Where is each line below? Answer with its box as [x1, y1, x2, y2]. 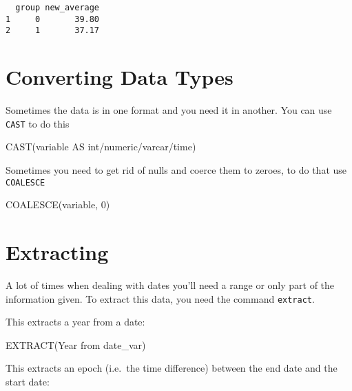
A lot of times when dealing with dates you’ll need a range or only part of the [6, 277, 335, 292]
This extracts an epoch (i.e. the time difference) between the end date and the [6, 361, 338, 375]
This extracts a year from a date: [6, 314, 145, 329]
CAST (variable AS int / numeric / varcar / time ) [6, 139, 196, 154]
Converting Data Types [6, 63, 234, 91]
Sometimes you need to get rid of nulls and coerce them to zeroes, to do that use [6, 162, 347, 177]
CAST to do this [6, 116, 70, 130]
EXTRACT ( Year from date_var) [6, 337, 146, 352]
